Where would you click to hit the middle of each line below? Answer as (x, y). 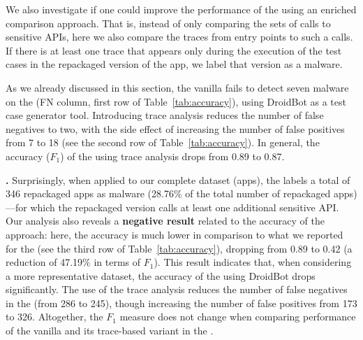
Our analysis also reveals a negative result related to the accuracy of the (165, 221)
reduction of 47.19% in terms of (73, 262)
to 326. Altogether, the (54, 317)
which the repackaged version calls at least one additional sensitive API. (185, 207)
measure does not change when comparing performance (238, 317)
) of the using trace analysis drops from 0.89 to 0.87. (172, 156)
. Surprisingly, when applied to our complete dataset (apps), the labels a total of (178, 179)
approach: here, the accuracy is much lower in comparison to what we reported (175, 234)
